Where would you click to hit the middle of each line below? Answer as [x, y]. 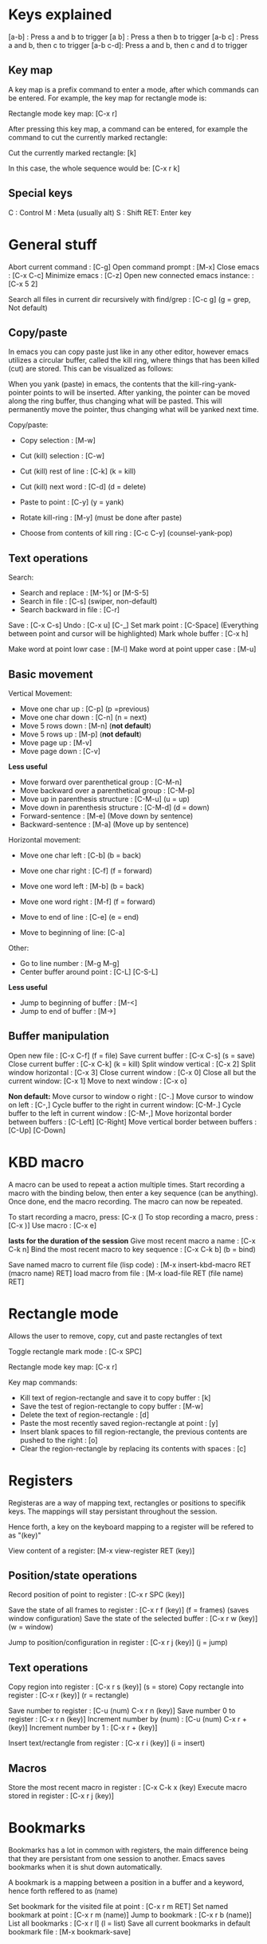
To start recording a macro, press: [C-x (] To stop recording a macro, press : [133, 1216]
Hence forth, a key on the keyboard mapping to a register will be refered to [131, 1526]
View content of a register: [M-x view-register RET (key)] [102, 1550]
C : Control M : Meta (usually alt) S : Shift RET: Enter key [100, 212]
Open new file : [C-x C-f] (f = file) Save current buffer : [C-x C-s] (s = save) [132, 1055]
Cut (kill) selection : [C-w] [62, 456]
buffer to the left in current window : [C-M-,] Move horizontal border [120, 1113]
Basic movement [51, 674]
